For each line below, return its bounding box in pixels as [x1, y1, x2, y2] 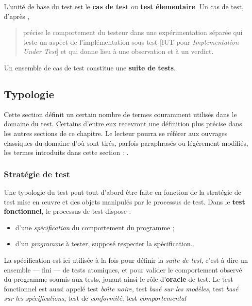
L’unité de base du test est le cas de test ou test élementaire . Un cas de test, [4, 1, 244, 11]
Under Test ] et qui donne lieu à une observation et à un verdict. [23, 46, 214, 56]
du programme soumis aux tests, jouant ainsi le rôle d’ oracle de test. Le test [4, 274, 234, 284]
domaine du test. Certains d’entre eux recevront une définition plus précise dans [4, 119, 242, 129]
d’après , [4, 11, 30, 21]
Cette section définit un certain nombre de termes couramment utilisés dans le [4, 109, 237, 119]
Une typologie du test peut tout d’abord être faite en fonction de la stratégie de [4, 187, 241, 197]
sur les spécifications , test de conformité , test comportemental [4, 293, 186, 303]
